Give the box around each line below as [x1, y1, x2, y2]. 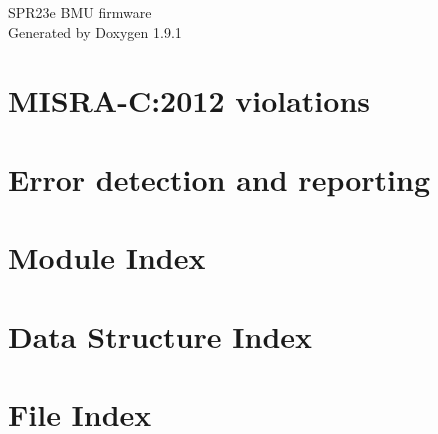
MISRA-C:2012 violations [8, 80, 370, 121]
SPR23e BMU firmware [8, 2, 152, 22]
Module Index [8, 237, 206, 278]
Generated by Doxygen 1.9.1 [8, 21, 182, 42]
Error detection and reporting [8, 158, 430, 199]
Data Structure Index [8, 315, 313, 356]
